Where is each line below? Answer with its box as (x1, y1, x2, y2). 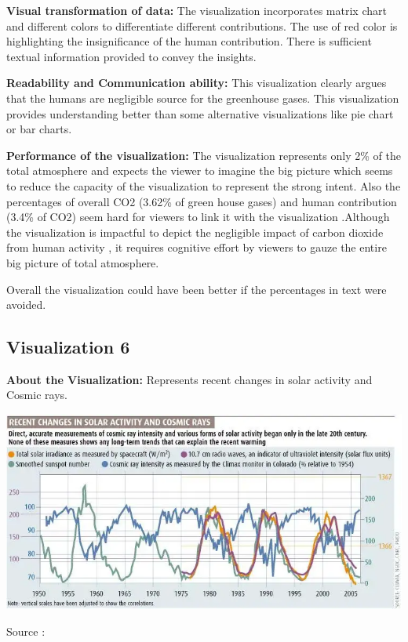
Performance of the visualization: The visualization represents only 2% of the (6, 147, 401, 163)
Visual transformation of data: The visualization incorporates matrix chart (6, 2, 387, 18)
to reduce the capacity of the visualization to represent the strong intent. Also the (6, 177, 401, 194)
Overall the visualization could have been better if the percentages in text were (6, 281, 387, 297)
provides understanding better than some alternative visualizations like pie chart (6, 105, 394, 122)
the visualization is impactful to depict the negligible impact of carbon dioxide (6, 223, 384, 240)
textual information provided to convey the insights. (6, 48, 257, 64)
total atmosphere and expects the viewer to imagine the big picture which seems (6, 162, 393, 179)
